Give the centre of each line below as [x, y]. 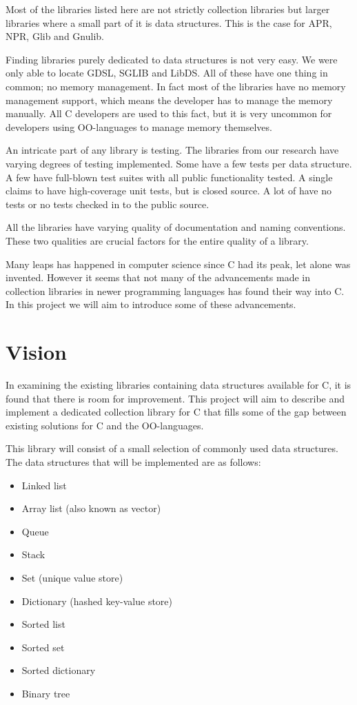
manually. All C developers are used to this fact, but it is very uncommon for [169, 113]
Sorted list [43, 624]
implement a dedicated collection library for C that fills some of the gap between [176, 412]
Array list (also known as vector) [91, 508]
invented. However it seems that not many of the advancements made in [158, 277]
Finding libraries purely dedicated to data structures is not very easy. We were [172, 59]
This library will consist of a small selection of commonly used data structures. [172, 448]
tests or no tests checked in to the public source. [108, 204]
